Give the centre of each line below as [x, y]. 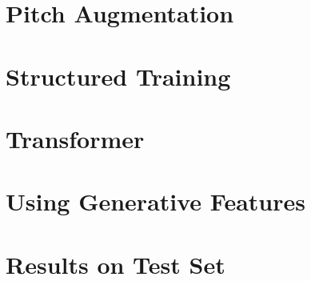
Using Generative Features [155, 201]
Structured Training [118, 76]
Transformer [75, 138]
